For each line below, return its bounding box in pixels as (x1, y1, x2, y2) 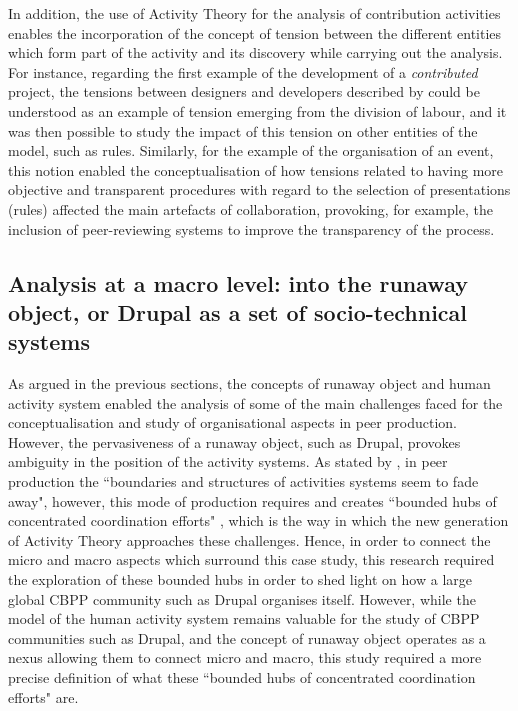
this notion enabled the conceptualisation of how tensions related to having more (8, 159, 504, 180)
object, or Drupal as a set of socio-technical (8, 296, 467, 327)
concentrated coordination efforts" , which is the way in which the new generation (8, 510, 509, 531)
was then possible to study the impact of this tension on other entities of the (8, 120, 478, 141)
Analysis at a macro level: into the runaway (8, 267, 468, 298)
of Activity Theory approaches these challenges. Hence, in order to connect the (8, 529, 491, 550)
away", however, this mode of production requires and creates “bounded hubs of (8, 490, 497, 511)
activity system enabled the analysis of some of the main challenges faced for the (8, 392, 503, 413)
